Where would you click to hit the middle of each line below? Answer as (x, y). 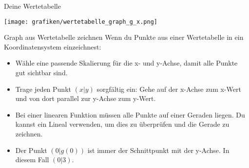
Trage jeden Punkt (43, 89)
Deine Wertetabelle (32, 6)
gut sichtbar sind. (41, 73)
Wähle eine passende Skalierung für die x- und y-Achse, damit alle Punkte (126, 63)
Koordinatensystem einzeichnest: (53, 46)
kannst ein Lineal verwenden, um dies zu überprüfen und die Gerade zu (122, 124)
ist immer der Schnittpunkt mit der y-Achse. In (158, 150)
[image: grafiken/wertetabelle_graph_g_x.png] (81, 22)
